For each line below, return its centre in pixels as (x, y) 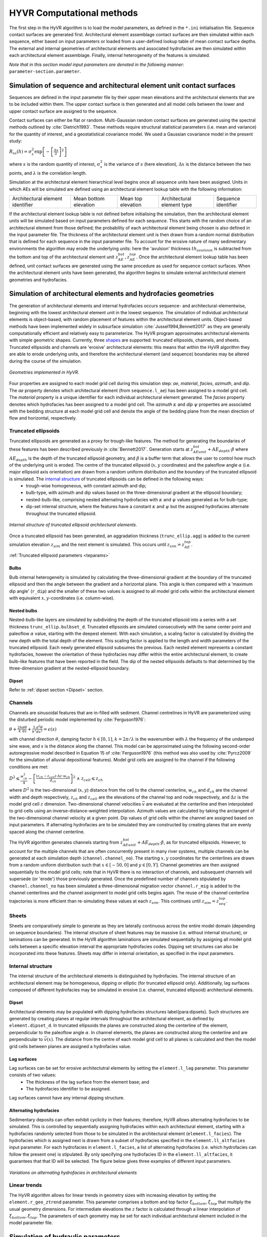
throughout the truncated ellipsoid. (61, 513)
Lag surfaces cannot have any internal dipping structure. (67, 1098)
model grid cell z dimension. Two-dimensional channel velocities (75, 804)
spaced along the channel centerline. (47, 832)
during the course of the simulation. (45, 361)
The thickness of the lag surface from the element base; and (88, 1082)
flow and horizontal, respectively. (43, 418)
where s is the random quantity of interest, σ (55, 164)
